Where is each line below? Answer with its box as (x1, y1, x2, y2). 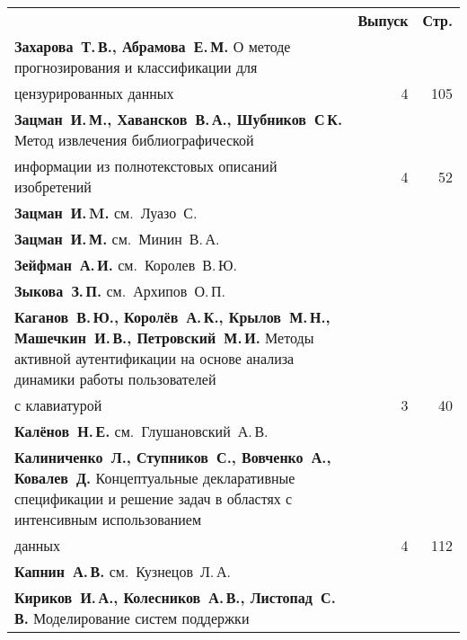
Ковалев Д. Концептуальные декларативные (14, 467, 295, 488)
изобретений (14, 176, 92, 197)
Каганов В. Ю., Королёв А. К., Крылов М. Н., (14, 307, 330, 327)
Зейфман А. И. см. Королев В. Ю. (14, 254, 237, 275)
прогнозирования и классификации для (14, 57, 258, 77)
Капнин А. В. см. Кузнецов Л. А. (14, 561, 231, 582)
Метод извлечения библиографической (14, 129, 254, 150)
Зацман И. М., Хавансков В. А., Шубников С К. (14, 109, 342, 129)
